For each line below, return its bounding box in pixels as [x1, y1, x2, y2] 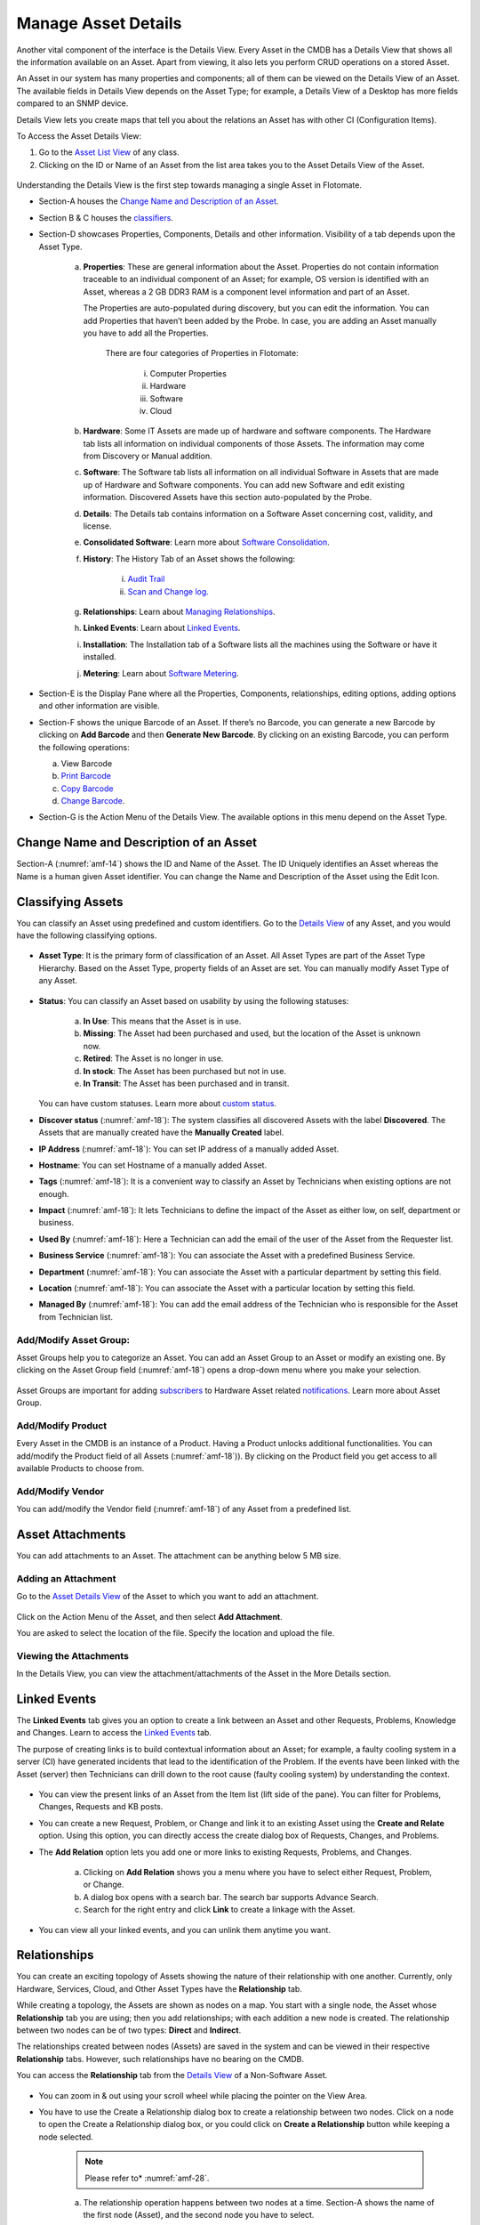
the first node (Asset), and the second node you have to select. [83, 2210, 315, 2221]
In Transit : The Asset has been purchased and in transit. [83, 1078, 290, 1088]
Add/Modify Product [16, 1420, 108, 1432]
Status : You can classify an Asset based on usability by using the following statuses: [38, 995, 349, 1006]
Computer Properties [149, 368, 227, 378]
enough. [38, 1188, 70, 1199]
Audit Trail [127, 574, 165, 585]
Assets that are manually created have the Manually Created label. [38, 1127, 284, 1138]
